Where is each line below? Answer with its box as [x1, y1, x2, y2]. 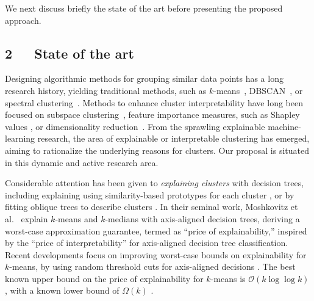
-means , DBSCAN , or [213, 84, 303, 96]
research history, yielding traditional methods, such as [5, 84, 207, 96]
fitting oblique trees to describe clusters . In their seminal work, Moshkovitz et [5, 200, 298, 213]
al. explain [5, 212, 48, 225]
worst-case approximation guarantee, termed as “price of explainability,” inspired [5, 224, 307, 237]
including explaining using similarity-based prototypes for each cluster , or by [5, 188, 294, 201]
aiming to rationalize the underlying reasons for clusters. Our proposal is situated [5, 143, 310, 156]
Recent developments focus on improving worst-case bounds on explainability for [5, 248, 307, 261]
